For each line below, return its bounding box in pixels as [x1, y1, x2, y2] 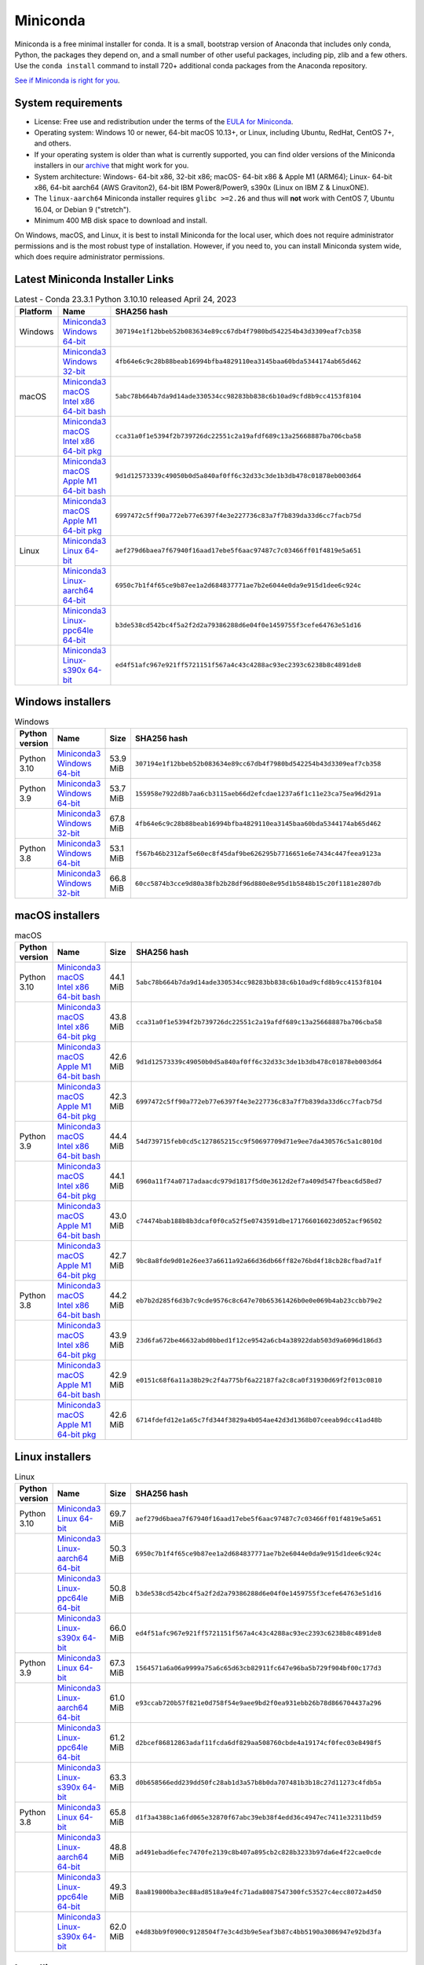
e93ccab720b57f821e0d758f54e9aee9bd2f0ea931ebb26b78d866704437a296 [135, 1699, 382, 1707]
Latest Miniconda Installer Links [14, 273, 174, 286]
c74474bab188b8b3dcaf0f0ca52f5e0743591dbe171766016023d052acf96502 [136, 1217, 382, 1225]
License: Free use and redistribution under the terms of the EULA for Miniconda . [34, 116, 294, 126]
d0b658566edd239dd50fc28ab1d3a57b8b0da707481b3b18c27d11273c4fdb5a [135, 1778, 382, 1787]
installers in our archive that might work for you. [34, 161, 189, 171]
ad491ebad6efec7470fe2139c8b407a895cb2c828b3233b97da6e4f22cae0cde [135, 1848, 382, 1857]
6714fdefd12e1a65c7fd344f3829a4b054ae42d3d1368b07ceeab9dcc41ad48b [136, 1416, 382, 1424]
